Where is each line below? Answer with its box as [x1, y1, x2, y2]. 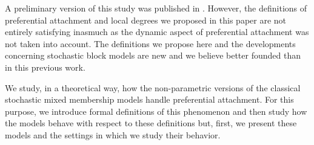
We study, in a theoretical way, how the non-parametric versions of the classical [5, 81, 301, 94]
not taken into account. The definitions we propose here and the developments [5, 37, 296, 50]
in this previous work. [5, 60, 85, 73]
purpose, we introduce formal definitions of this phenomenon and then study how [5, 105, 307, 117]
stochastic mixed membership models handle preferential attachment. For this [5, 93, 294, 106]
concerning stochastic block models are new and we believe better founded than [5, 49, 301, 62]
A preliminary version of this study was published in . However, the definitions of [5, 2, 307, 14]
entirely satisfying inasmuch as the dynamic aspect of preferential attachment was [5, 25, 309, 38]
